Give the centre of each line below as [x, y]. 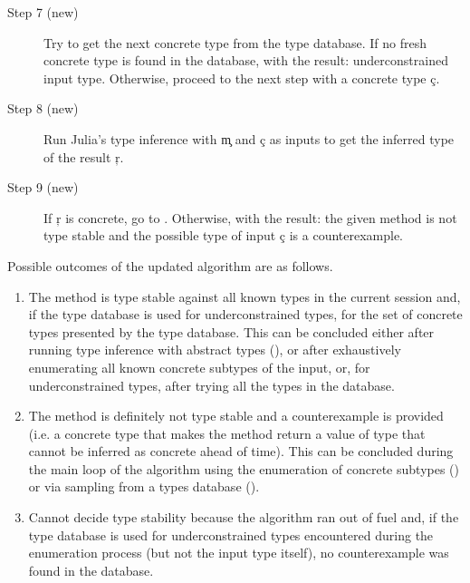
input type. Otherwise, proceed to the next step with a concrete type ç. [242, 78]
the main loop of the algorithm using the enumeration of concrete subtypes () [244, 468]
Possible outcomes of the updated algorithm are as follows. [170, 265]
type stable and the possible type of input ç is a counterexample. [224, 235]
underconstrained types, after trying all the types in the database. [211, 385]
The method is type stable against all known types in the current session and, [245, 296]
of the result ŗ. [84, 156]
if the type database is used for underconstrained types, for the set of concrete [245, 314]
